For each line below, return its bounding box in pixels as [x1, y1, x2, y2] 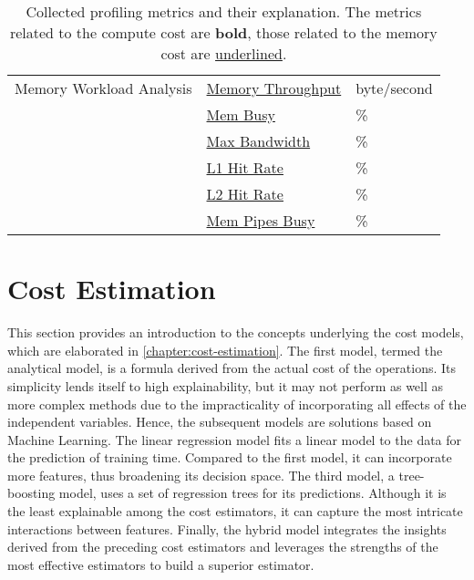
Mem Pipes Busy [206, 210, 315, 231]
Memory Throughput [206, 78, 342, 98]
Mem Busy [206, 104, 275, 125]
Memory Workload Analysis [15, 78, 192, 98]
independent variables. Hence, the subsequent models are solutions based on [7, 412, 432, 431]
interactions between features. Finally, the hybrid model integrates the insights [7, 519, 447, 538]
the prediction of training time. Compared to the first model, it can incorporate [7, 448, 452, 467]
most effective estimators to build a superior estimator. [7, 554, 314, 574]
